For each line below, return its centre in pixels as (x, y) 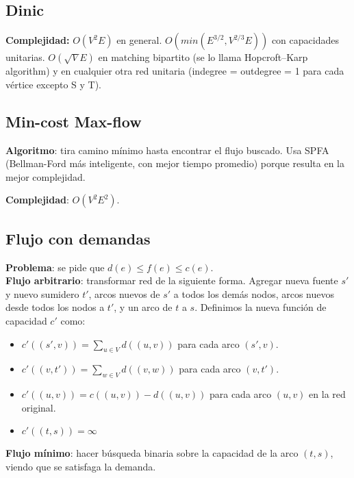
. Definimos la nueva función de (261, 307)
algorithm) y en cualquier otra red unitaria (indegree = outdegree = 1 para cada (175, 71)
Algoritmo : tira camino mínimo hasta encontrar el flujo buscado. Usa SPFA (167, 150)
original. (39, 407)
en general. (139, 40)
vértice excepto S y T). (54, 84)
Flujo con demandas (78, 238)
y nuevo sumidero (42, 293)
